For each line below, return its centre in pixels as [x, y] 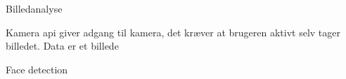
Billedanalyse [34, 8]
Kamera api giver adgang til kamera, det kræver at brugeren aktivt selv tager [173, 32]
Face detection [37, 69]
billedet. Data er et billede [62, 46]
